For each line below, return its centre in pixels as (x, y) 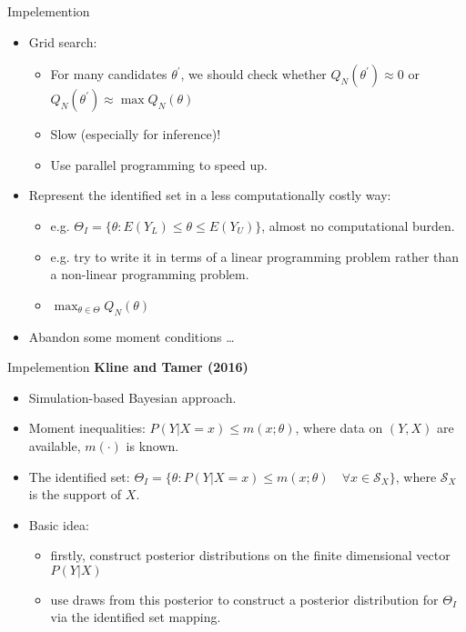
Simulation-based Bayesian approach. (132, 397)
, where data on (339, 428)
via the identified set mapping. (136, 617)
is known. (152, 445)
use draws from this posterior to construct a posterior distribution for (244, 599)
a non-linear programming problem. (150, 274)
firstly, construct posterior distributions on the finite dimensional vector (250, 555)
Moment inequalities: (87, 428)
